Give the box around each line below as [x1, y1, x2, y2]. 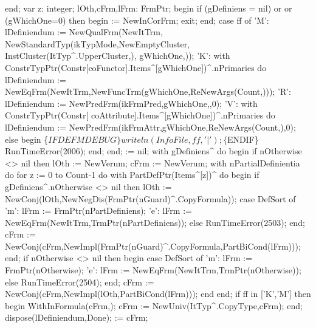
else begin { [5, 132, 49, 145]
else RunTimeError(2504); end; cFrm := [5, 275, 154, 288]
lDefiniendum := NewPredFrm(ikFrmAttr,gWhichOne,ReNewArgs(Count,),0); [5, 120, 296, 133]
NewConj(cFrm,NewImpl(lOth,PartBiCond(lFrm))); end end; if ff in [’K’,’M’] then [5, 287, 311, 300]
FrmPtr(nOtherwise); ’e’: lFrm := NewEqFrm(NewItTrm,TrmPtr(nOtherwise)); [5, 264, 301, 276]
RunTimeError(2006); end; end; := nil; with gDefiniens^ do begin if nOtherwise [5, 145, 302, 157]
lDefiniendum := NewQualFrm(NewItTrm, [5, 26, 163, 38]
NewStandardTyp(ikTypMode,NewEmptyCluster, [5, 37, 190, 50]
